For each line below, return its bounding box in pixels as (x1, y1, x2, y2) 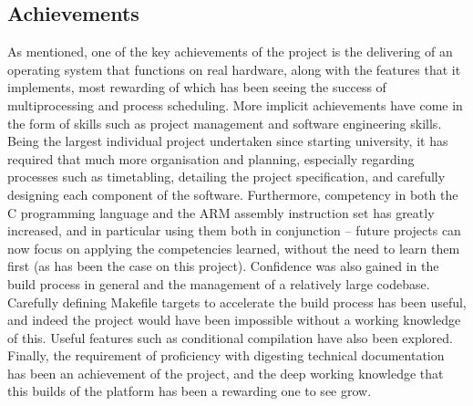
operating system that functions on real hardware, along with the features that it (7, 59, 461, 78)
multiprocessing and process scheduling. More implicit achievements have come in (7, 95, 463, 114)
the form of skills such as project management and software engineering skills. (7, 113, 442, 132)
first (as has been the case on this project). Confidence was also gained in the (7, 256, 439, 276)
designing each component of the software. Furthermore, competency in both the (7, 184, 458, 203)
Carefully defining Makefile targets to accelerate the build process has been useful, (7, 292, 467, 311)
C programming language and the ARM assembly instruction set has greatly (7, 203, 435, 222)
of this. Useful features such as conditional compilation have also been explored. (7, 328, 453, 347)
